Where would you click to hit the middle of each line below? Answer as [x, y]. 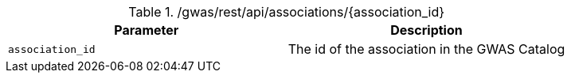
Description [426, 30]
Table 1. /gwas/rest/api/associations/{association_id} [286, 12]
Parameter [147, 30]
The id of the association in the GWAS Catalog [426, 49]
